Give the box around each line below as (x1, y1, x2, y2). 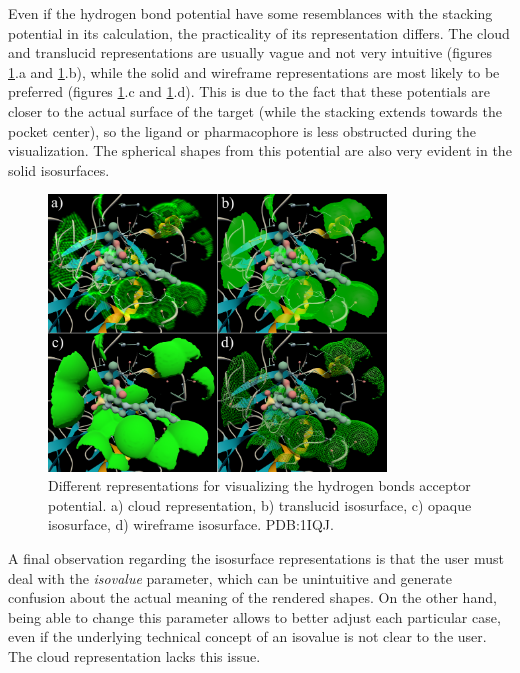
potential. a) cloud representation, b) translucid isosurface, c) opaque (48, 494, 472, 515)
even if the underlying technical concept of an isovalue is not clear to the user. (8, 626, 487, 647)
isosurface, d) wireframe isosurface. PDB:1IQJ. (48, 514, 334, 535)
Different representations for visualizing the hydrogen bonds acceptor (48, 475, 471, 496)
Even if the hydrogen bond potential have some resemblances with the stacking (8, 3, 493, 23)
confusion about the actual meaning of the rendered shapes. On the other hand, (8, 587, 497, 608)
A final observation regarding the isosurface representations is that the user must (8, 547, 504, 568)
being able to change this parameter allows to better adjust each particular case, (8, 606, 501, 627)
